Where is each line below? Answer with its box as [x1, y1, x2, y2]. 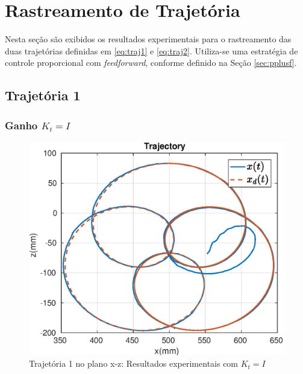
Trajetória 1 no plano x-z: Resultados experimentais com [29, 357, 239, 370]
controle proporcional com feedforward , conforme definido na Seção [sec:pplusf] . [5, 56, 297, 69]
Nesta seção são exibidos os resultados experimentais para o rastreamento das [5, 33, 292, 45]
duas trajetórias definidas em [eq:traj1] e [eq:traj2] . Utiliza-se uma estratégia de [5, 44, 298, 57]
